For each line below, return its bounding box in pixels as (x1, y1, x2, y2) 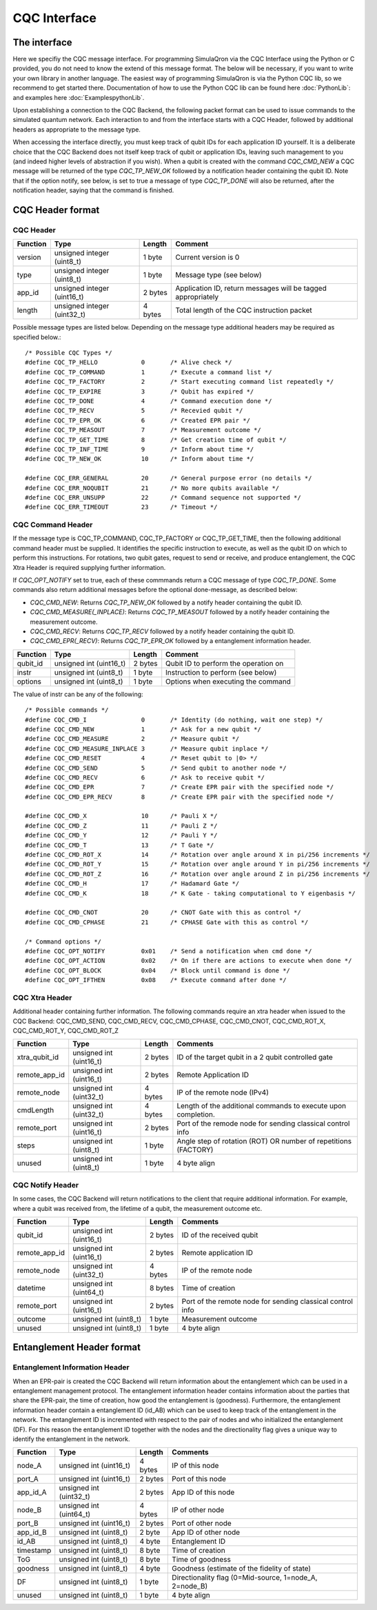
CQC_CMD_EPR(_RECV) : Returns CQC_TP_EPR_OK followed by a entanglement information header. (30, 637, 312, 645)
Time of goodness (172, 1555, 231, 1565)
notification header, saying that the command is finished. (12, 186, 174, 194)
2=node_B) (172, 1582, 208, 1591)
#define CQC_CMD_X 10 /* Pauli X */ (25, 812, 218, 820)
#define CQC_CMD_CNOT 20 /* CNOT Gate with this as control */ (25, 908, 301, 917)
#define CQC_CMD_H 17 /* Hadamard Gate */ (25, 879, 240, 888)
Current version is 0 (175, 252, 240, 262)
